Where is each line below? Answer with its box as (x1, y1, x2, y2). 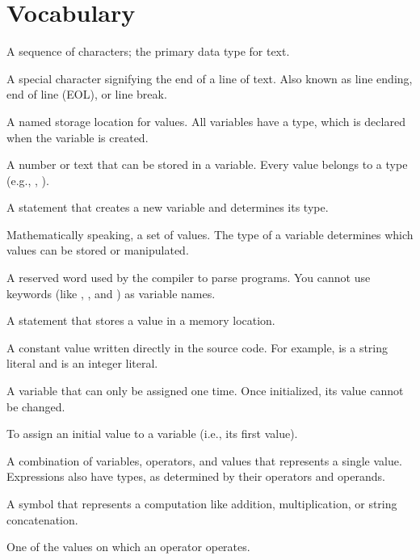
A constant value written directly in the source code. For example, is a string (6, 339, 388, 356)
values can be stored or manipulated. (6, 242, 189, 259)
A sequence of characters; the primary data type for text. (6, 43, 290, 60)
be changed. (6, 398, 65, 415)
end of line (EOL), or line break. (6, 86, 167, 103)
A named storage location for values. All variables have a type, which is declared (6, 112, 405, 129)
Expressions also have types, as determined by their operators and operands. (6, 468, 385, 485)
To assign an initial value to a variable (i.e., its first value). (6, 425, 298, 442)
